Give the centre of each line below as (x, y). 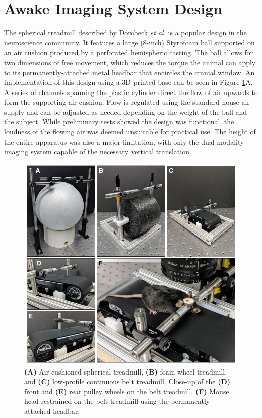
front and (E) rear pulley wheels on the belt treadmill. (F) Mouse (127, 391)
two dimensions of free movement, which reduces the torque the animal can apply (130, 62)
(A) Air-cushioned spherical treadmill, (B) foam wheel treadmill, (126, 371)
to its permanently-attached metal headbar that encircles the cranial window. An (129, 72)
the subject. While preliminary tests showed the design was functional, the (119, 122)
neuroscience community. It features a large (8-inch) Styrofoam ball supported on (129, 42)
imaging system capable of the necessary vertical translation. (98, 151)
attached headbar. (52, 411)
